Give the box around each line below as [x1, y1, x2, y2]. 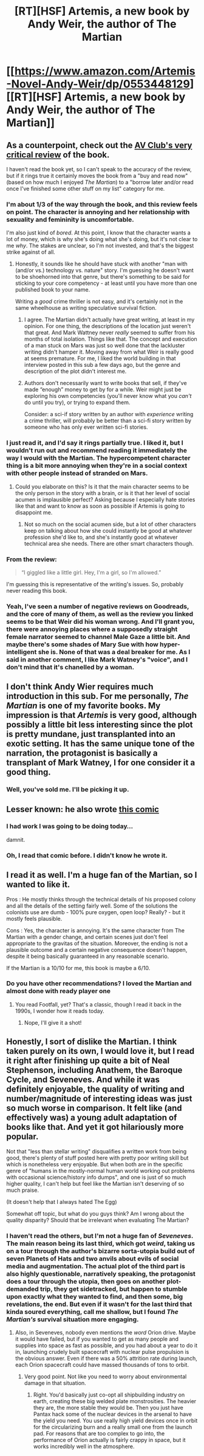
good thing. [6, 767, 52, 778]
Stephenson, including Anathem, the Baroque [6, 1065, 183, 1076]
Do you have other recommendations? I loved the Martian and [6, 979, 192, 988]
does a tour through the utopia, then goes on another [6, 1277, 166, 1285]
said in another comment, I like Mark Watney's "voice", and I [6, 655, 188, 663]
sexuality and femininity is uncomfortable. [6, 215, 135, 224]
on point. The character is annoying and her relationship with [6, 208, 190, 216]
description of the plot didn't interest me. [24, 367, 127, 375]
